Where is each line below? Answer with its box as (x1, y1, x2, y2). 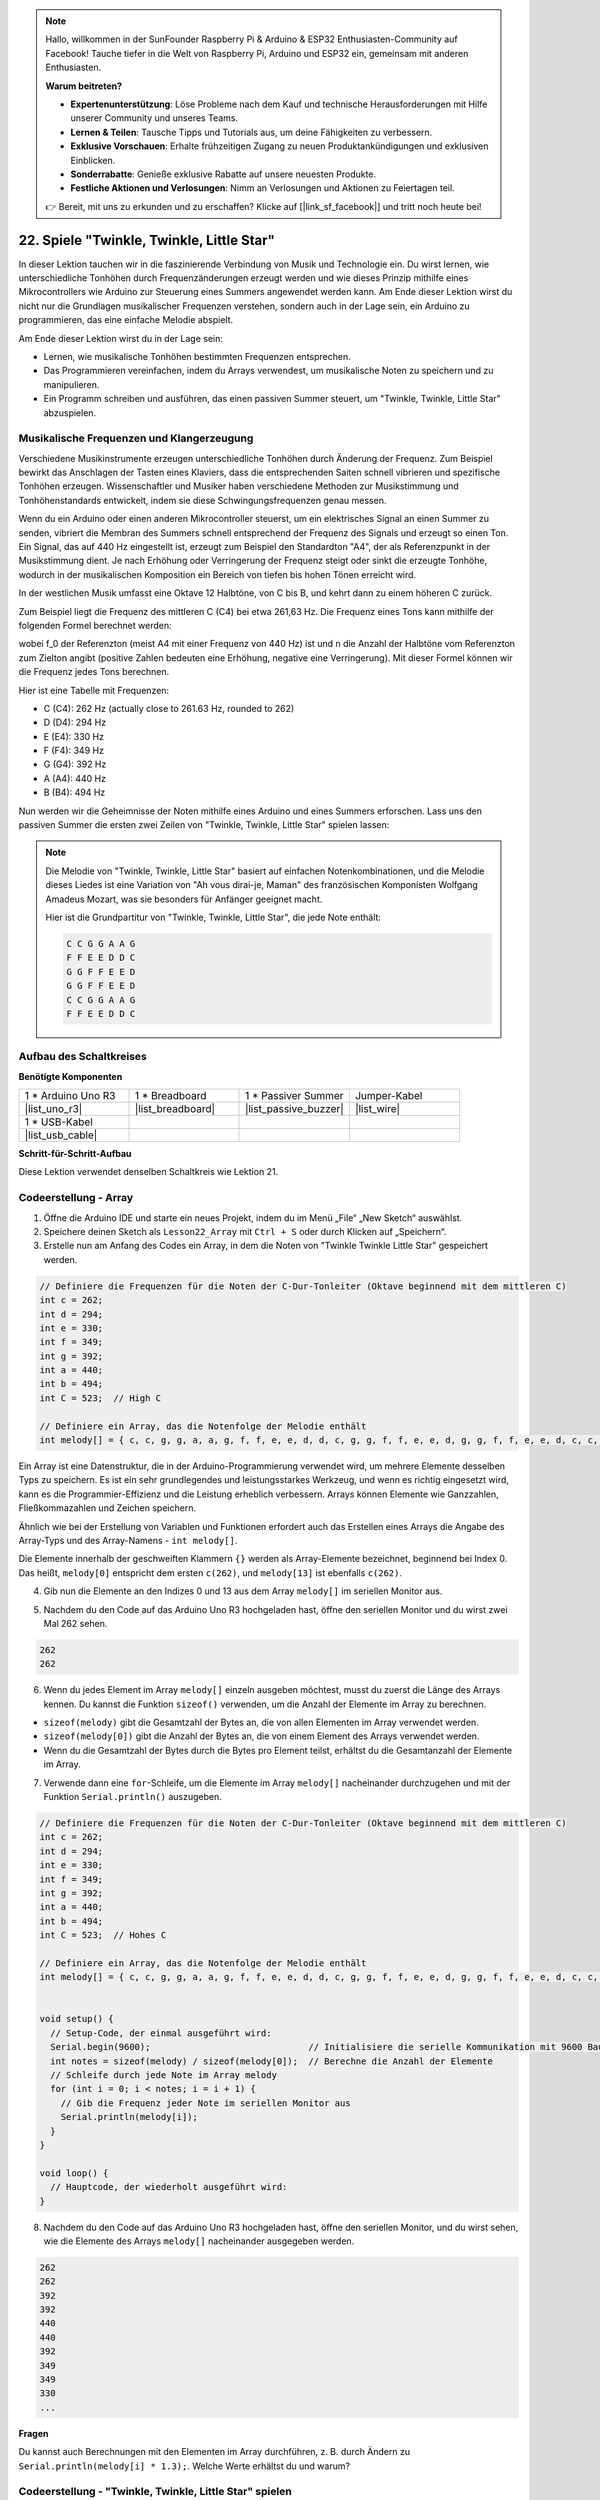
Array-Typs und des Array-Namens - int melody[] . (18, 1534, 238, 1546)
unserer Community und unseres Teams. (70, 112, 239, 124)
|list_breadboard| (134, 1102, 215, 1116)
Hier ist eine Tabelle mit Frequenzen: (18, 684, 170, 696)
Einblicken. (70, 154, 116, 166)
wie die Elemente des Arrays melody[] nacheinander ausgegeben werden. (43, 2235, 355, 2247)
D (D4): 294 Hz (43, 716, 107, 729)
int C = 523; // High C (39, 1392, 162, 1404)
